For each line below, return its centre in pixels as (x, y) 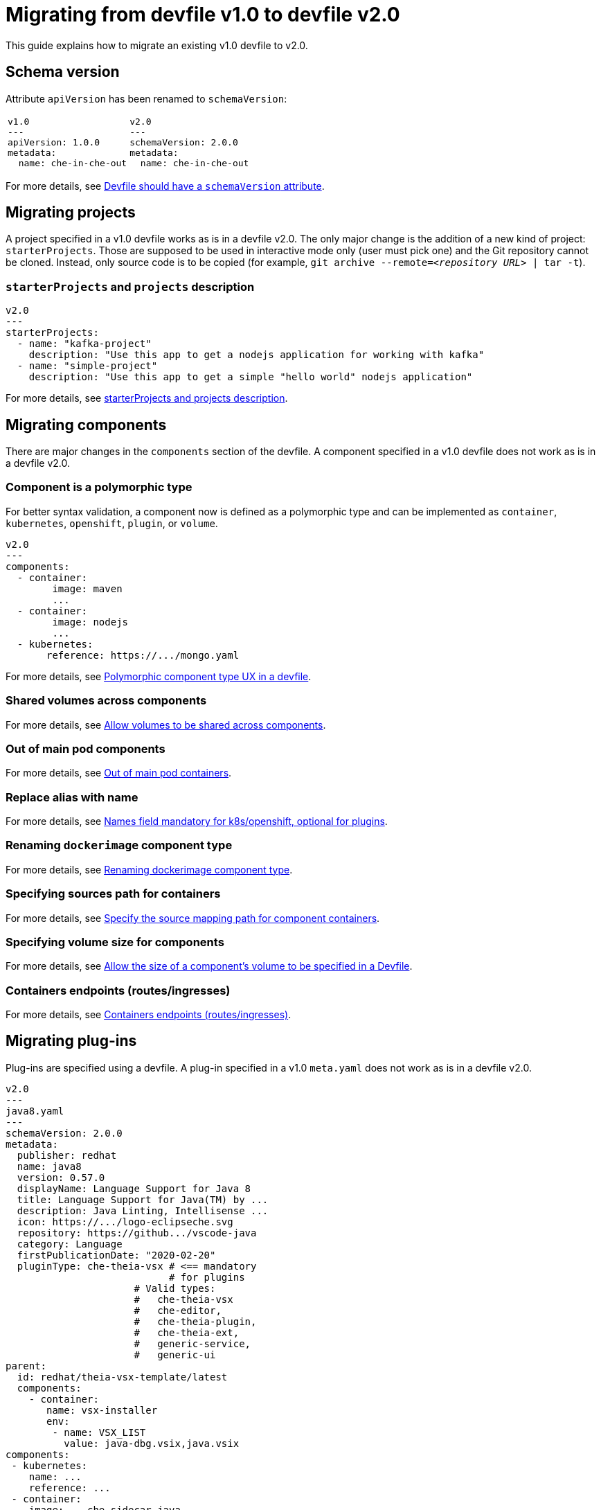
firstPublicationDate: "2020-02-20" (116, 1255)
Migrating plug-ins (71, 1041)
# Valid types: (175, 1288)
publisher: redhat (67, 1155)
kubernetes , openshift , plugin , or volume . (112, 523)
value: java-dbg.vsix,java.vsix (152, 1443)
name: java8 (49, 1166)
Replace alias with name (72, 797)
